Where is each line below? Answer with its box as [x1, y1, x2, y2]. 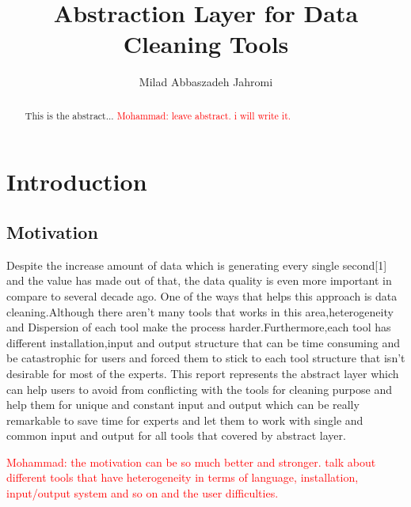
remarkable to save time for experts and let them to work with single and [6, 411, 363, 428]
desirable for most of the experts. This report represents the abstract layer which [6, 365, 399, 381]
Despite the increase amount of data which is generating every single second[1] [6, 256, 387, 273]
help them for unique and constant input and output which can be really [6, 396, 360, 413]
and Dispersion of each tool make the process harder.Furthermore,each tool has [6, 319, 391, 335]
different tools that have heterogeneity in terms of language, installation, [6, 469, 359, 486]
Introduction [6, 165, 147, 198]
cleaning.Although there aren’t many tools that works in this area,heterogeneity [6, 303, 394, 320]
